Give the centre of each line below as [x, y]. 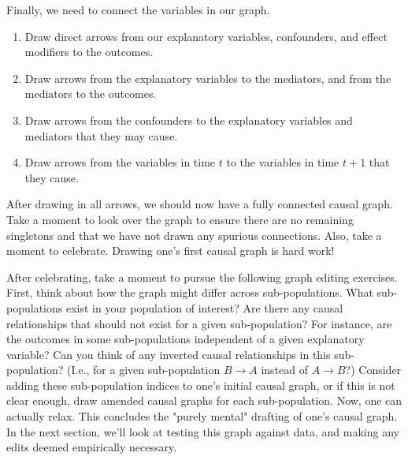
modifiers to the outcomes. [89, 52]
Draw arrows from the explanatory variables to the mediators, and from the [208, 78]
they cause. [52, 177]
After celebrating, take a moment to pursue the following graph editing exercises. [202, 277]
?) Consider [373, 370]
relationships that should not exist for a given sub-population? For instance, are [199, 323]
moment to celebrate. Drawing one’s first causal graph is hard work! [171, 251]
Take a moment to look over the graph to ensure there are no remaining [180, 219]
